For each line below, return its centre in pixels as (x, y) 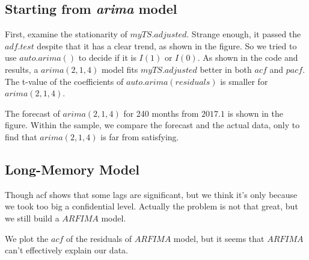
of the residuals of (99, 238)
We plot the (27, 238)
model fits (120, 69)
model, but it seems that (219, 238)
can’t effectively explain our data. (66, 250)
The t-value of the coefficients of (64, 81)
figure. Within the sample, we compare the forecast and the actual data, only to (152, 125)
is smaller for (244, 81)
